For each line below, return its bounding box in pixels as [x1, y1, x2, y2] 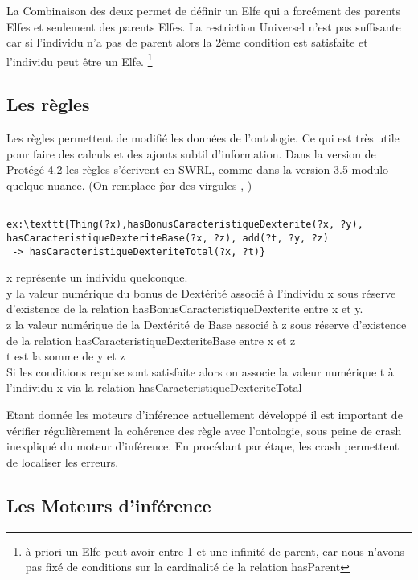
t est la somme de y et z [6, 348, 125, 364]
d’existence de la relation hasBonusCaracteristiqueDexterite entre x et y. [6, 300, 363, 317]
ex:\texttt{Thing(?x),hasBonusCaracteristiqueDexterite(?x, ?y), [6, 219, 363, 231]
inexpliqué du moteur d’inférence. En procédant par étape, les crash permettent [6, 438, 400, 455]
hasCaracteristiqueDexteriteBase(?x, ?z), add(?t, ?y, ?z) [6, 232, 329, 244]
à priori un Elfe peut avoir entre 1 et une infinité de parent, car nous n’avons [25, 542, 404, 559]
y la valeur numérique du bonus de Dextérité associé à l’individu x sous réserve [6, 284, 396, 301]
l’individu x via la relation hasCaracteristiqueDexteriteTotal [6, 379, 302, 396]
